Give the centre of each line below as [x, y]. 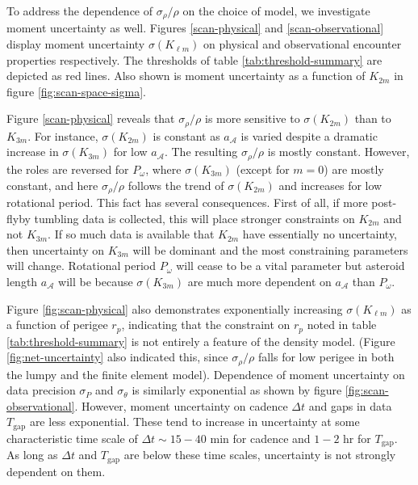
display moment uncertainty [76, 44]
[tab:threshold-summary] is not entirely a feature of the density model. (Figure [201, 341]
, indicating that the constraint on [206, 325]
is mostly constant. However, [339, 152]
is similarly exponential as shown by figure [237, 390]
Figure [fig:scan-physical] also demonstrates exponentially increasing [175, 308]
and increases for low [330, 185]
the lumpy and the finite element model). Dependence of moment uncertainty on [206, 374]
